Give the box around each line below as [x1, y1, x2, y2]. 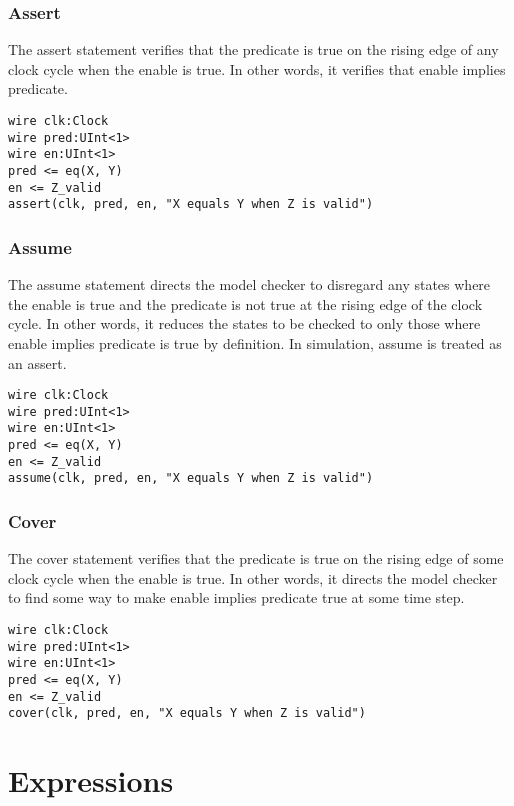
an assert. [8, 352, 67, 373]
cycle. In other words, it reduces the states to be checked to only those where [8, 313, 481, 334]
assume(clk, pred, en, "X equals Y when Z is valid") [8, 471, 374, 486]
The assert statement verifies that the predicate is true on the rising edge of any [8, 39, 499, 60]
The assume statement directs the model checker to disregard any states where [8, 274, 491, 295]
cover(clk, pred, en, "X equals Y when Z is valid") [8, 706, 366, 721]
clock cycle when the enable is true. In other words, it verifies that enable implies [8, 58, 506, 79]
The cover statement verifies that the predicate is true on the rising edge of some [8, 548, 504, 569]
